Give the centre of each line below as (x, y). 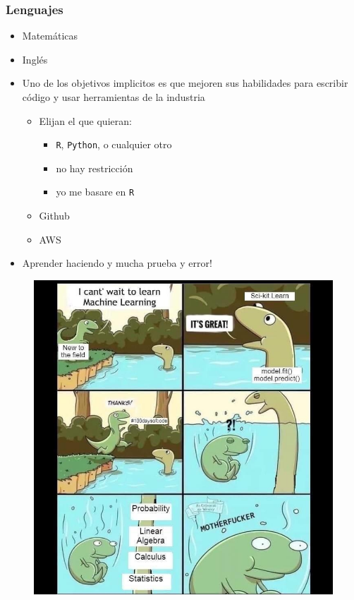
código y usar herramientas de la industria (114, 97)
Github (54, 216)
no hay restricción (94, 168)
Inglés (35, 59)
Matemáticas (50, 36)
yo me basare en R (95, 192)
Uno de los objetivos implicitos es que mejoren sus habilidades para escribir (185, 83)
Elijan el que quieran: (85, 120)
